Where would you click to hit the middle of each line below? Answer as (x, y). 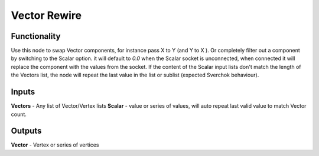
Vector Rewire (46, 15)
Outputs (26, 131)
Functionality (36, 36)
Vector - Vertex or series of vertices (55, 145)
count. (19, 114)
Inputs (23, 92)
